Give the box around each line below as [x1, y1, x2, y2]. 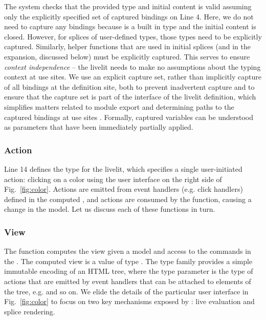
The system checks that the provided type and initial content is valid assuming [4, 1, 252, 11]
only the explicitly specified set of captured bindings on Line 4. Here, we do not [4, 11, 254, 22]
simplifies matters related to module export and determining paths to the [4, 101, 234, 112]
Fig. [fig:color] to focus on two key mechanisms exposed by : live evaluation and [4, 296, 255, 307]
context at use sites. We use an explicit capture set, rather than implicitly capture [4, 71, 261, 82]
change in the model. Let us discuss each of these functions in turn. [4, 204, 215, 214]
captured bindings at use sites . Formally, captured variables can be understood [4, 111, 254, 122]
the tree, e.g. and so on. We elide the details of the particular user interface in [4, 286, 249, 296]
